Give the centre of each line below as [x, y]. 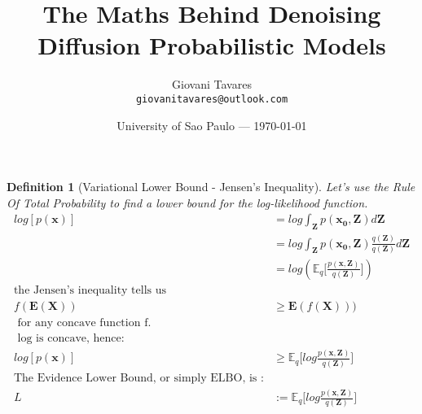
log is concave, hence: [71, 338]
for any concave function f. [84, 322]
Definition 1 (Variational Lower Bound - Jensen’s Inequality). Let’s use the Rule [211, 187]
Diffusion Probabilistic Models [212, 45]
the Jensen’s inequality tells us [90, 290]
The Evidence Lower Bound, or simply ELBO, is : [138, 378]
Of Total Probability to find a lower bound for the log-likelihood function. [187, 202]
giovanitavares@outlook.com [212, 99]
